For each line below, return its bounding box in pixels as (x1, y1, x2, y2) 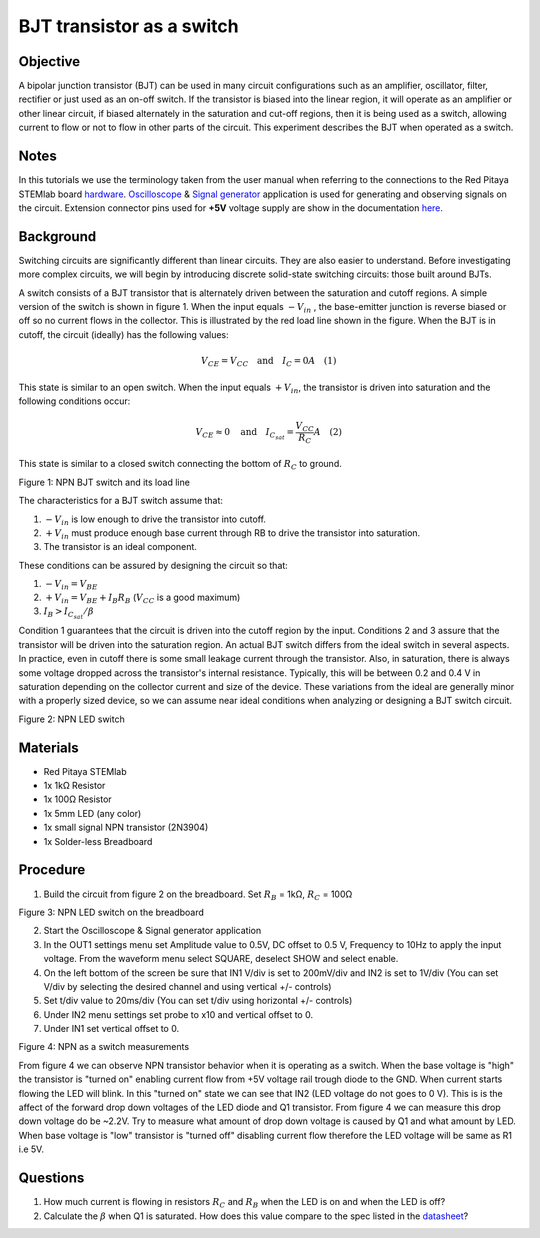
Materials (18, 739, 79, 756)
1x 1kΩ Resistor (43, 780, 106, 792)
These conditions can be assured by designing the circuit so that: (18, 559, 289, 571)
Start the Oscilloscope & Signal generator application (43, 925, 262, 937)
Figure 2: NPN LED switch (18, 713, 125, 725)
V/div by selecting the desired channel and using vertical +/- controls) (43, 980, 332, 992)
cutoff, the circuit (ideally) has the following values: (18, 328, 229, 340)
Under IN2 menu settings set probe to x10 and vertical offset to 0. (43, 1008, 314, 1020)
